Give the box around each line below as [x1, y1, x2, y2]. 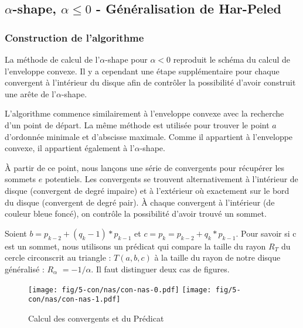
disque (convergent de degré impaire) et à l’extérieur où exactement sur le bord [5, 184, 290, 196]
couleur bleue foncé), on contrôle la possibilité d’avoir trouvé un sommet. [5, 207, 267, 220]
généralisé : [5, 262, 45, 275]
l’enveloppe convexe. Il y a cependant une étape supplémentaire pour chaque [5, 64, 280, 77]
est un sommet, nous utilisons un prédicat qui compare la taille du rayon [5, 240, 266, 252]
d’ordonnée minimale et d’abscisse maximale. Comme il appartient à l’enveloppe [5, 130, 293, 142]
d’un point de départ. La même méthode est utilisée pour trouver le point [5, 118, 270, 131]
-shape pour [105, 53, 148, 65]
